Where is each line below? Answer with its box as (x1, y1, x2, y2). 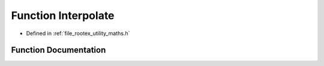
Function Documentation (11, 45, 106, 55)
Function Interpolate (11, 9, 115, 22)
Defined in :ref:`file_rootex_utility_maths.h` (26, 30, 130, 37)
